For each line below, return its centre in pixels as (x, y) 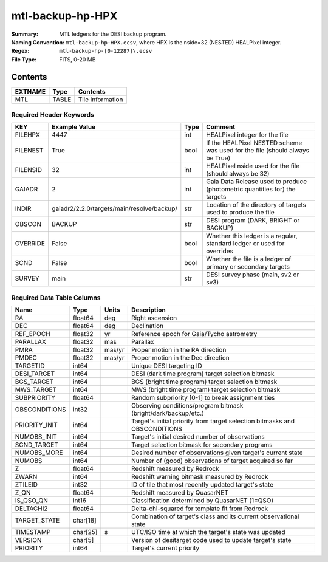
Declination (147, 326)
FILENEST (29, 151)
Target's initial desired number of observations (198, 437)
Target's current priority (165, 548)
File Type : (24, 59)
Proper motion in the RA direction (179, 350)
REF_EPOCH (33, 334)
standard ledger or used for (245, 244)
